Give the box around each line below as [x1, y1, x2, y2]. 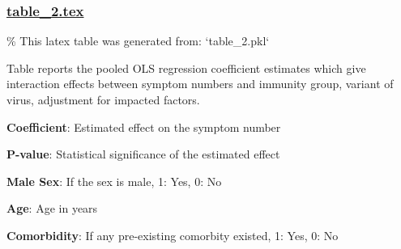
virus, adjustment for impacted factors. [6, 91, 200, 108]
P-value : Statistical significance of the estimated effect [6, 146, 280, 162]
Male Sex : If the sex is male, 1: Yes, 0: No [6, 172, 222, 189]
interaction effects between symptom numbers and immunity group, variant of [6, 75, 394, 92]
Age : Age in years [6, 200, 98, 217]
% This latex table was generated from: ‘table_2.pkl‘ [6, 32, 270, 49]
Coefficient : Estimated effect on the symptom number [6, 118, 281, 135]
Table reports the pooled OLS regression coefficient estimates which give [6, 59, 366, 76]
